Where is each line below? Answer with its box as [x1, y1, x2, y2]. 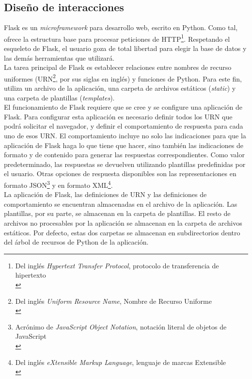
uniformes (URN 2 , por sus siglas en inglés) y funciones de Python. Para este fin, [4, 72, 242, 83]
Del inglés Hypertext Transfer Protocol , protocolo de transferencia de [15, 260, 219, 270]
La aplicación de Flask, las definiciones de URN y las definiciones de [4, 189, 207, 199]
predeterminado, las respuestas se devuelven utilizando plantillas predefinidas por [4, 159, 246, 169]
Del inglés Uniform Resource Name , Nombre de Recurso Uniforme [15, 296, 212, 306]
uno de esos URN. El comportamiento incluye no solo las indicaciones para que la [4, 131, 246, 141]
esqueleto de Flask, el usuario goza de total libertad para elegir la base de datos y [4, 43, 247, 53]
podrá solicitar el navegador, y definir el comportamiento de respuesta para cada [4, 121, 243, 131]
